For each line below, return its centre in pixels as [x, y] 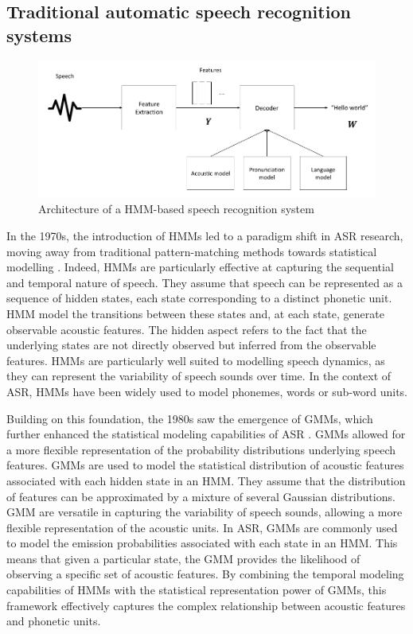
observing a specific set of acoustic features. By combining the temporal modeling [205, 574]
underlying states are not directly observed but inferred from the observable [191, 345]
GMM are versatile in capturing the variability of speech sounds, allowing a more [205, 512]
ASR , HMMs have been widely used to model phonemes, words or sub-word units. [207, 391]
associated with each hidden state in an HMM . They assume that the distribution [206, 480]
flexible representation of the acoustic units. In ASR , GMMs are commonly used [202, 527]
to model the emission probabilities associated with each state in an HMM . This [202, 543]
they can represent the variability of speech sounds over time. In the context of [199, 376]
